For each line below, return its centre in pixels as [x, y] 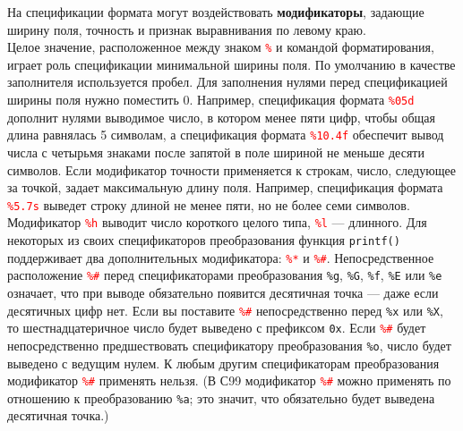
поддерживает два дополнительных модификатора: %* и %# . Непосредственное [221, 257]
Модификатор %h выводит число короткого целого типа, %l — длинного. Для [217, 222]
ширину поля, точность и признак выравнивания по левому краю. [187, 29]
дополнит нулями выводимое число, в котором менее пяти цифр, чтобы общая [221, 117]
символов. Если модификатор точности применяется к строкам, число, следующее [231, 169]
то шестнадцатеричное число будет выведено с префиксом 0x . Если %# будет [217, 328]
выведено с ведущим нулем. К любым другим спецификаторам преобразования [223, 363]
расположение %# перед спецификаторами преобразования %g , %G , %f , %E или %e [225, 275]
